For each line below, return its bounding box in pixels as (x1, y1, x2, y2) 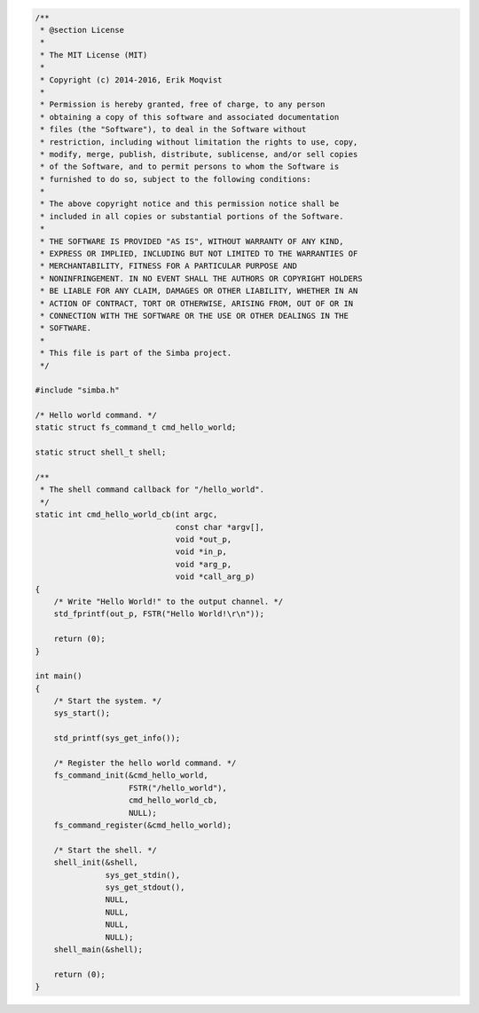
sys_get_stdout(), (105, 882, 185, 892)
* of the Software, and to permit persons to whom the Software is (40, 162, 340, 172)
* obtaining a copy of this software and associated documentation (40, 112, 340, 122)
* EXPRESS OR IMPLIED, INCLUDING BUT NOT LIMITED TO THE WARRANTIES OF (40, 249, 358, 259)
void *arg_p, (175, 559, 232, 569)
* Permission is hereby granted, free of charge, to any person (40, 99, 326, 110)
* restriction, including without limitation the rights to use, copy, (40, 137, 358, 146)
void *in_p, (175, 547, 228, 557)
